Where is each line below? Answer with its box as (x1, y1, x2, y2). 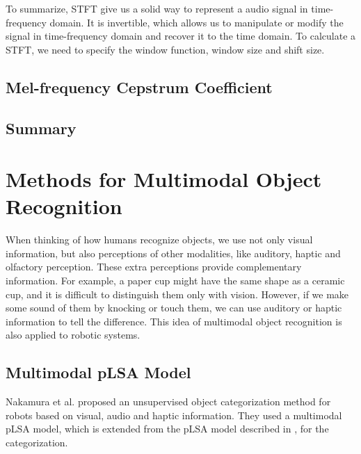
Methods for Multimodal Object (6, 165, 322, 193)
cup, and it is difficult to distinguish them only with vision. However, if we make (6, 286, 349, 301)
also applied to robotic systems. (6, 327, 141, 342)
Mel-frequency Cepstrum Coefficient (6, 76, 273, 97)
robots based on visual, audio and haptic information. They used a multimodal (6, 407, 342, 422)
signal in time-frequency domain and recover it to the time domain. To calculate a (6, 29, 356, 43)
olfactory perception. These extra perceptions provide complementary (6, 259, 302, 274)
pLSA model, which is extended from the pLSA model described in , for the (6, 421, 329, 436)
